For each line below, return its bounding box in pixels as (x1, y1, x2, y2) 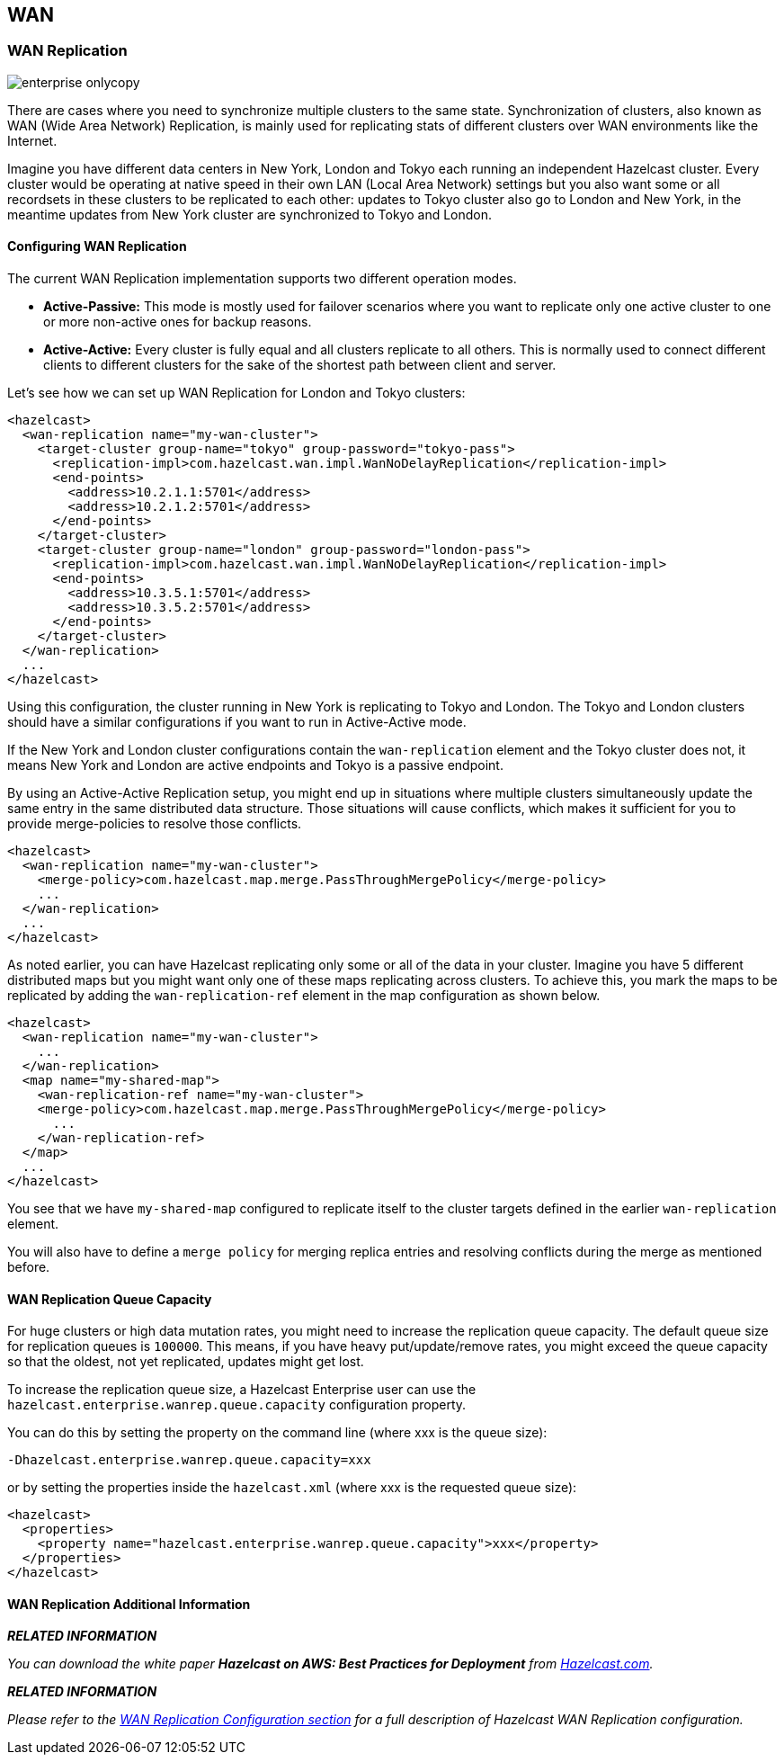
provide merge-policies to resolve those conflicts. (7, 816, 302, 832)
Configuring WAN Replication (7, 238, 187, 255)
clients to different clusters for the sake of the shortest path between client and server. (43, 357, 557, 373)
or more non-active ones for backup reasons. (43, 314, 312, 330)
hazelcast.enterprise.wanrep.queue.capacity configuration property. (7, 1397, 467, 1413)
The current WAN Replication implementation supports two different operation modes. (7, 271, 517, 287)
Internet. (7, 132, 58, 148)
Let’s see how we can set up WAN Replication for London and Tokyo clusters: (7, 385, 466, 401)
